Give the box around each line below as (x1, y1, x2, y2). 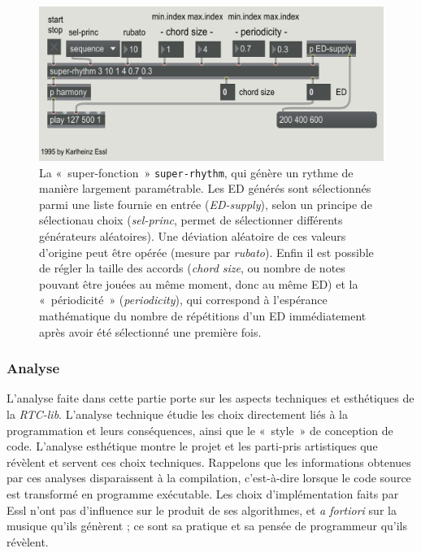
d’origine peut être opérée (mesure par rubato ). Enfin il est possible (39, 243, 374, 260)
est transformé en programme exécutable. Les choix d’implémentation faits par (7, 486, 399, 503)
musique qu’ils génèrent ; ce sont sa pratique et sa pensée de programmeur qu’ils (7, 517, 408, 534)
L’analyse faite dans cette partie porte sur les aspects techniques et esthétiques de (7, 390, 414, 407)
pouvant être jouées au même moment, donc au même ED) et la (39, 275, 358, 292)
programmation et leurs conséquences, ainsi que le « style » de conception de (7, 421, 393, 438)
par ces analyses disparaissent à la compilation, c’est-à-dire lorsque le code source (7, 469, 411, 486)
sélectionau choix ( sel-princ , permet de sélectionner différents (39, 211, 343, 229)
